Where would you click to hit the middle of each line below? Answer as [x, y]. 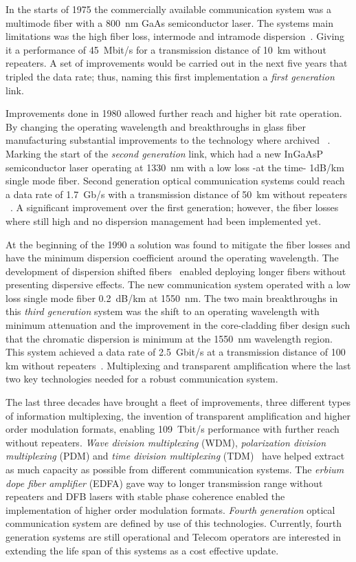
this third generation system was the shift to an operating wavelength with [163, 311]
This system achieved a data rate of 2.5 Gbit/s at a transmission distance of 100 [176, 352]
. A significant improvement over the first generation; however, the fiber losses [175, 207]
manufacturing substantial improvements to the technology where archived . [168, 140]
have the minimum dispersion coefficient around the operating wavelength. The [172, 258]
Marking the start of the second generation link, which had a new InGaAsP [164, 153]
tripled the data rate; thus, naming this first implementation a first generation [170, 76]
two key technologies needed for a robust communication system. [142, 379]
